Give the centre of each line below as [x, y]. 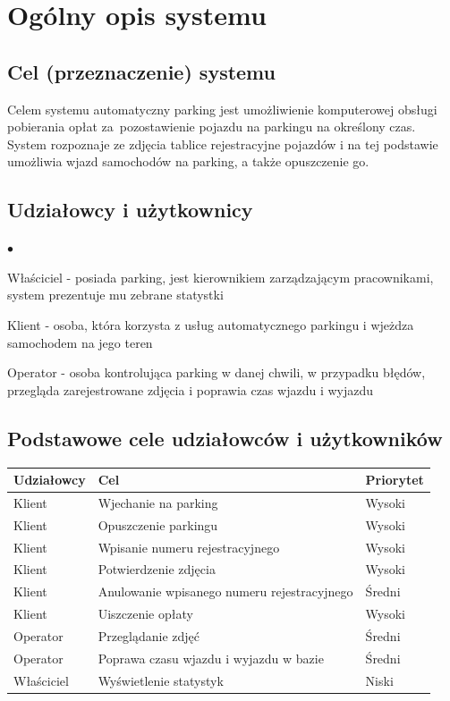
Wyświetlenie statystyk [161, 680]
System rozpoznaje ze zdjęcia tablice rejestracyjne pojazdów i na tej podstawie [223, 144]
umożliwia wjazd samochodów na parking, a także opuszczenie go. [188, 161]
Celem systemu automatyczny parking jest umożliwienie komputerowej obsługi [222, 109]
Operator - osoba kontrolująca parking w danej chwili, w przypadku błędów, [217, 372]
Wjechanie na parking [158, 502]
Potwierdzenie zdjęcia [157, 569]
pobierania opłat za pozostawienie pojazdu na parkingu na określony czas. [212, 127]
